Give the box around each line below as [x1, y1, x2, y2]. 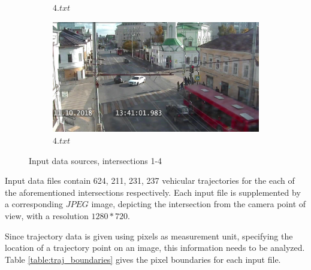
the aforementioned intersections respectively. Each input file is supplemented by [5, 186, 301, 198]
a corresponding [5, 198, 64, 210]
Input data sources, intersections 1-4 [29, 154, 162, 166]
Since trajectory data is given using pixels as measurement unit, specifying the [5, 229, 293, 242]
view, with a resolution [5, 209, 89, 222]
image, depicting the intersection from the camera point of [91, 198, 306, 210]
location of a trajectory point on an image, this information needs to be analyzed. [5, 241, 305, 254]
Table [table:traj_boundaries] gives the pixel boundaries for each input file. [5, 253, 281, 265]
